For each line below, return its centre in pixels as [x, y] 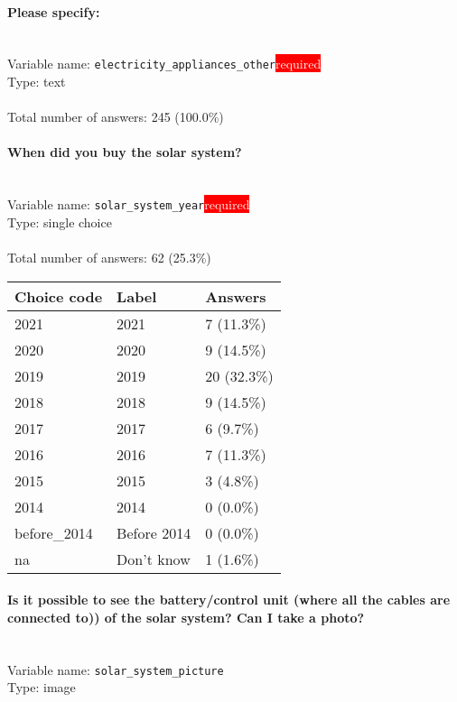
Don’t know [154, 559]
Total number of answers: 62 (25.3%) [109, 258]
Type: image [42, 687]
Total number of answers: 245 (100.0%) [116, 117]
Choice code [59, 296]
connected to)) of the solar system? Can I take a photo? [186, 617]
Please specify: [54, 11]
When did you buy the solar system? [125, 152]
